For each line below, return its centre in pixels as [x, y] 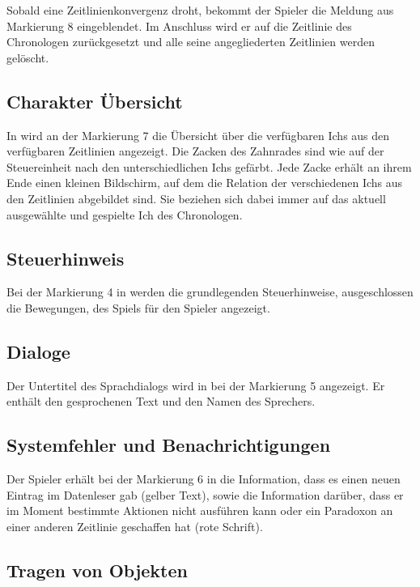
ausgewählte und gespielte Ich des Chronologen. [125, 214]
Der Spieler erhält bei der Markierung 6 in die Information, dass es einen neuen [204, 479]
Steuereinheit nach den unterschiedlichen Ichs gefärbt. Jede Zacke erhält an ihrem [209, 166]
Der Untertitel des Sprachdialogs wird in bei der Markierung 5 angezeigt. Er [196, 385]
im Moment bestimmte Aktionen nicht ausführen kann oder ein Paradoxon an [200, 510]
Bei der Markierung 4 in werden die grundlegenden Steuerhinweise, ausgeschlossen [210, 292]
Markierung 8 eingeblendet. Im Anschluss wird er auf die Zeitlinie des [179, 26]
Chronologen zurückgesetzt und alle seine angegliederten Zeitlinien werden [191, 42]
